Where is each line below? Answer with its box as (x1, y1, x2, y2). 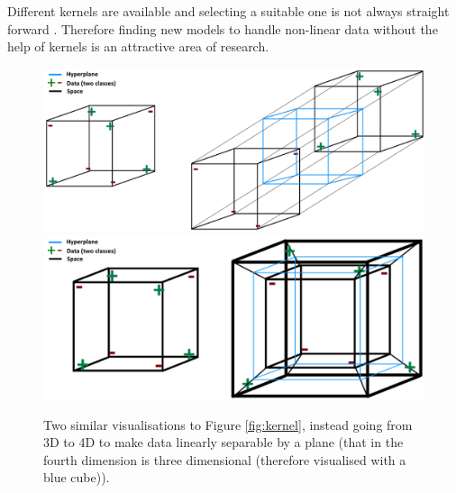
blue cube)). (43, 468, 110, 487)
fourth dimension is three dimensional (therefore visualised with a (43, 450, 406, 469)
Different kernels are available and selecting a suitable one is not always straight (7, 2, 450, 20)
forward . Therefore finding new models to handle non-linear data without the (7, 19, 438, 38)
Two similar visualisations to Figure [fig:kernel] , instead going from (43, 415, 413, 434)
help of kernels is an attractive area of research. (7, 37, 269, 56)
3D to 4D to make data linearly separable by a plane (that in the (43, 433, 404, 452)
